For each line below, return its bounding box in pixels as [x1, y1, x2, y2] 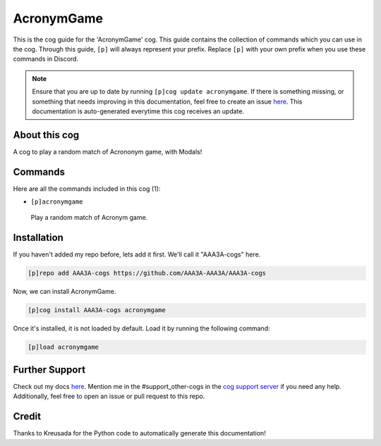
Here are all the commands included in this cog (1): [13, 184, 161, 193]
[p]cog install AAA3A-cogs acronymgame [28, 306, 166, 314]
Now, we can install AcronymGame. [13, 287, 116, 296]
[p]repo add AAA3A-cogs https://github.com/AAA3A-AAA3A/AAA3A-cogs [28, 269, 267, 278]
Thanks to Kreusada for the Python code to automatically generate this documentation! [13, 429, 266, 438]
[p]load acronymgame [28, 343, 99, 352]
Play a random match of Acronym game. [30, 213, 148, 222]
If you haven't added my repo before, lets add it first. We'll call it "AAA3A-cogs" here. [13, 250, 261, 259]
